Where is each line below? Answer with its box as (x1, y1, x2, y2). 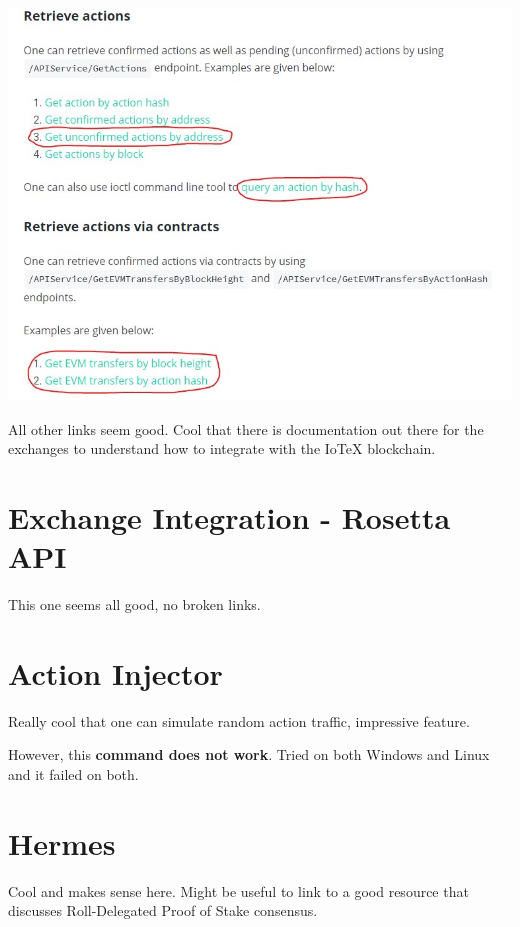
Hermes (8, 822, 116, 863)
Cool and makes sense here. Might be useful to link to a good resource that (8, 880, 469, 901)
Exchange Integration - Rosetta (8, 496, 451, 537)
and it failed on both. (8, 764, 139, 785)
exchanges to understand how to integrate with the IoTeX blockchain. (8, 438, 436, 459)
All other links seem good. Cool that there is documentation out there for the (8, 418, 484, 439)
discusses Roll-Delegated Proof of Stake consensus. (8, 900, 318, 921)
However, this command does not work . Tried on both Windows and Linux (8, 744, 490, 765)
